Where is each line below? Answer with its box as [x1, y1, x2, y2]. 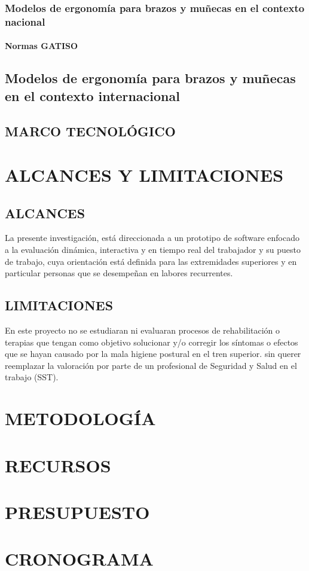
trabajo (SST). [5, 371, 59, 383]
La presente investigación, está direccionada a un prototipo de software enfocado [5, 231, 299, 244]
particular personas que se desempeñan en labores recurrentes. [5, 267, 233, 279]
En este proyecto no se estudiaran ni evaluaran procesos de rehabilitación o [5, 324, 280, 337]
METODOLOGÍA [5, 406, 156, 430]
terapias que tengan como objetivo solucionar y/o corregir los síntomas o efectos [5, 335, 298, 348]
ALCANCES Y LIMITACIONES [5, 163, 284, 187]
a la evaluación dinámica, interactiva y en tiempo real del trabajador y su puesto [5, 243, 301, 256]
